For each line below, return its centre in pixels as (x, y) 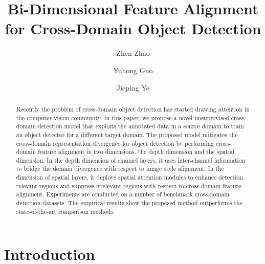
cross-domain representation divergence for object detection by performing (115, 143)
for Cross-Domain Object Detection (133, 28)
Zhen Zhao (133, 53)
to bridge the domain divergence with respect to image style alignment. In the (120, 169)
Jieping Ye (133, 87)
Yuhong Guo (133, 70)
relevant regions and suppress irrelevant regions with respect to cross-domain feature (129, 185)
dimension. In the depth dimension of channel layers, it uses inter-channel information (131, 160)
